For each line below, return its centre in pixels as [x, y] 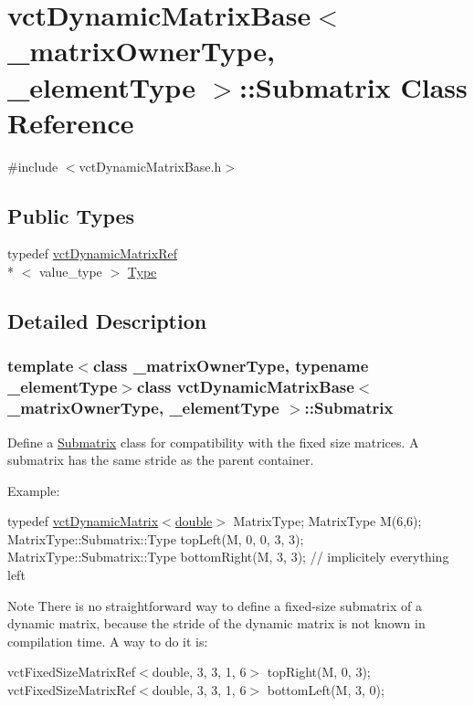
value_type [70, 272]
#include [33, 166]
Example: [34, 490]
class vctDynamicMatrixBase [245, 387]
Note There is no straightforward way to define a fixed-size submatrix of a [215, 605]
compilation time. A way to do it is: [108, 641]
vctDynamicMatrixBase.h [150, 166]
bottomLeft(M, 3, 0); [326, 690]
